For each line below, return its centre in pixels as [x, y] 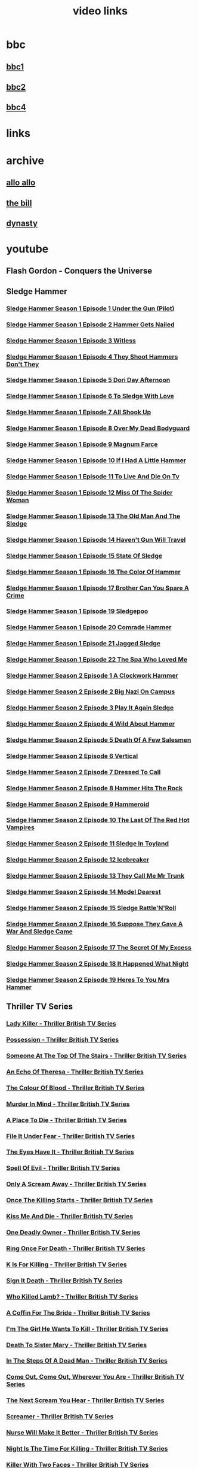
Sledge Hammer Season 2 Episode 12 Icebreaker [78, 860]
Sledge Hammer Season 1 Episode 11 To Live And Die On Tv [93, 477]
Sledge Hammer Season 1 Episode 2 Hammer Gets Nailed [90, 324]
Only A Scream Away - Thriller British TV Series [77, 1184]
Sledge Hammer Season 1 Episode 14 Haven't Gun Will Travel [96, 539]
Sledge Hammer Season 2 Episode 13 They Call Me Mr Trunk [95, 876]
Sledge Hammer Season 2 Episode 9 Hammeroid [78, 804]
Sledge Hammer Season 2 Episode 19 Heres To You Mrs [88, 979]
